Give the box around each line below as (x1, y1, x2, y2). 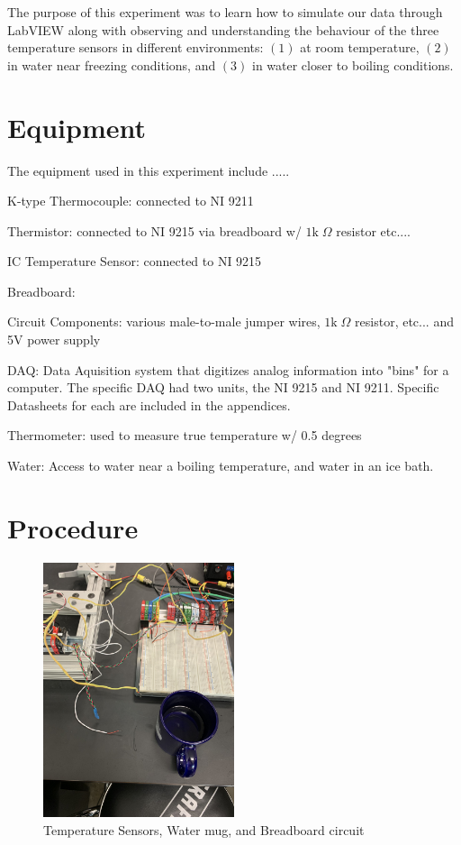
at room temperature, (300, 38, 420, 57)
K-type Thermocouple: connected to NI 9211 (7, 191, 254, 210)
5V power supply (7, 330, 101, 349)
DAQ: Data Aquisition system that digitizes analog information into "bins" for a (7, 360, 449, 379)
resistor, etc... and (355, 312, 454, 331)
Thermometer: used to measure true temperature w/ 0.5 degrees (7, 426, 362, 445)
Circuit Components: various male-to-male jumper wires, (7, 312, 321, 331)
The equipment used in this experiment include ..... (7, 161, 290, 179)
